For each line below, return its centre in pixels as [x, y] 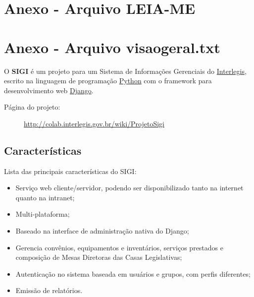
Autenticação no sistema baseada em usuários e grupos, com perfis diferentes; [133, 273]
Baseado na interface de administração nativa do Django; [102, 231]
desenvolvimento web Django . [49, 90]
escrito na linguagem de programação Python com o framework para [108, 81]
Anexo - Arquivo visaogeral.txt [112, 47]
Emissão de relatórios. [49, 290]
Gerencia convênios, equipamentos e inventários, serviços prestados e [119, 247]
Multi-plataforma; [43, 214]
